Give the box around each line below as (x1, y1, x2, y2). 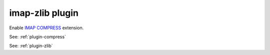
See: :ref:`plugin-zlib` (9, 43, 53, 49)
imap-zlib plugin (9, 7, 79, 18)
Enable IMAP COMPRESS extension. (9, 25, 84, 31)
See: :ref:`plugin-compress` (9, 34, 66, 40)
